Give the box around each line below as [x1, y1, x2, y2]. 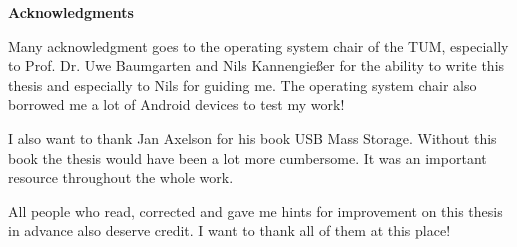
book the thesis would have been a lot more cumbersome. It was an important [8, 147, 487, 168]
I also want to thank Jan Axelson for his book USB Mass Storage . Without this [8, 127, 497, 148]
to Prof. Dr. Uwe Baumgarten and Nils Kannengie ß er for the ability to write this [8, 55, 505, 76]
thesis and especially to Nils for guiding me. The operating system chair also [8, 74, 477, 95]
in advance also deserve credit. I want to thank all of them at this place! [8, 220, 451, 241]
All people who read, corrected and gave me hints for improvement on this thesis [8, 200, 503, 221]
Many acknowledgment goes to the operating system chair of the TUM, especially [8, 35, 509, 56]
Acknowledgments [8, 2, 134, 22]
